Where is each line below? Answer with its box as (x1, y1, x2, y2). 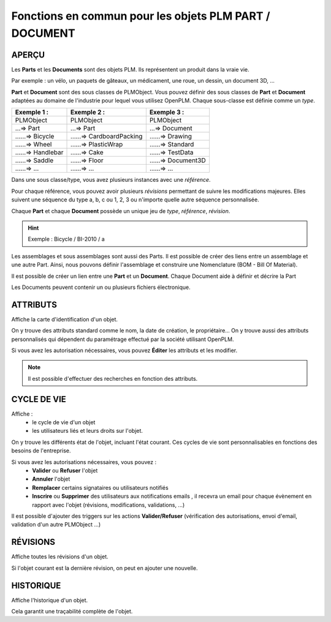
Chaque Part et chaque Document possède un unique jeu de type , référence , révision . (11, 207, 230, 214)
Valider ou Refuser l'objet (32, 467, 98, 474)
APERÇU (11, 50, 45, 60)
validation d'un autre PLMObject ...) (11, 521, 101, 528)
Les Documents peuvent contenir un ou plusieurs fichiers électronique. (11, 283, 191, 291)
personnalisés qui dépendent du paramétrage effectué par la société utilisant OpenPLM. (11, 335, 234, 343)
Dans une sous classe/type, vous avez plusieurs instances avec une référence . (11, 176, 211, 184)
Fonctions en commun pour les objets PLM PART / (11, 9, 270, 23)
